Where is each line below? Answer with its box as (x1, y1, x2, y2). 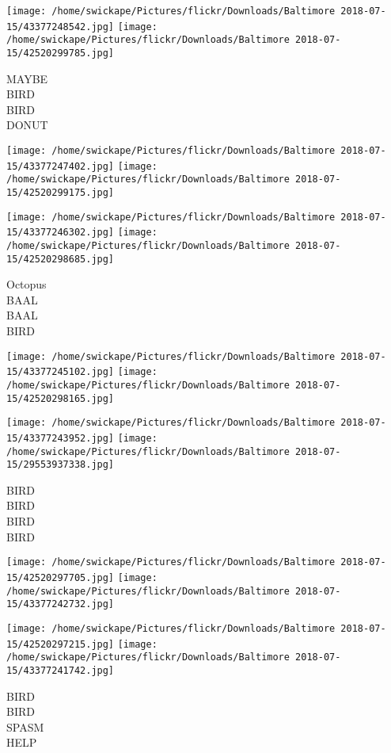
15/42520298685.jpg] (6, 253, 115, 265)
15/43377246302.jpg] (6, 227, 115, 239)
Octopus (6, 276, 47, 292)
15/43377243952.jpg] (6, 432, 115, 444)
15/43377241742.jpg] (6, 664, 115, 676)
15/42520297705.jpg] (6, 571, 115, 583)
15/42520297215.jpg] (6, 638, 115, 650)
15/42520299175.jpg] (6, 186, 115, 198)
